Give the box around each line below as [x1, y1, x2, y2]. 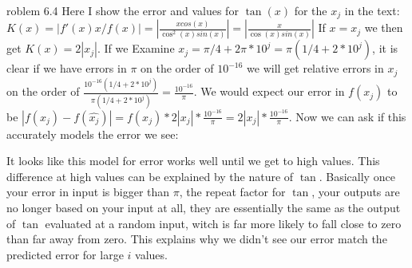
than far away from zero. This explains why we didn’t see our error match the [6, 231, 387, 247]
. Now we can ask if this [288, 108, 406, 124]
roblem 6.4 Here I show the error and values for [6, 2, 239, 18]
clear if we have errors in [6, 60, 127, 77]
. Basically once [319, 167, 395, 184]
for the [294, 2, 327, 18]
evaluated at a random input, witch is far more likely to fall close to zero [45, 215, 402, 231]
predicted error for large [6, 246, 124, 262]
